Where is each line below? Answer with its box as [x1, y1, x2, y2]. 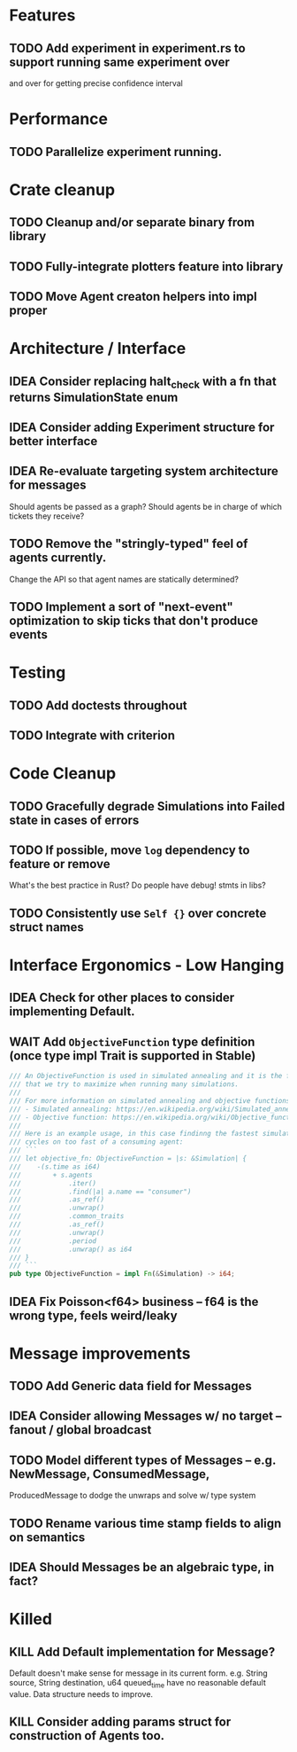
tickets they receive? [9, 511, 85, 521]
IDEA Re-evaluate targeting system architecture [9, 464, 278, 479]
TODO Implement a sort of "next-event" [9, 599, 234, 614]
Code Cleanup [9, 763, 117, 784]
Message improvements [9, 1343, 191, 1364]
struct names [9, 919, 84, 935]
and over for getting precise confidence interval [9, 78, 183, 89]
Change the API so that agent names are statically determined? [9, 574, 239, 584]
